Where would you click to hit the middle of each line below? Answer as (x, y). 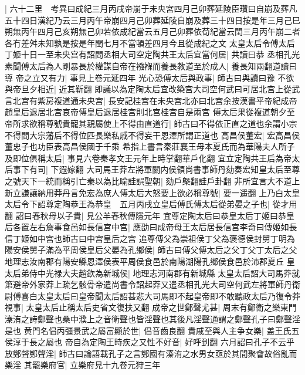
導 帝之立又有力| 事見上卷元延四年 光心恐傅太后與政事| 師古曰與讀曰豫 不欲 (150, 77)
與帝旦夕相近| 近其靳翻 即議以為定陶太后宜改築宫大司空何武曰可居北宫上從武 (152, 89)
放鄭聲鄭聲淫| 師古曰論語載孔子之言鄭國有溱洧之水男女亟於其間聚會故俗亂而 (151, 353)
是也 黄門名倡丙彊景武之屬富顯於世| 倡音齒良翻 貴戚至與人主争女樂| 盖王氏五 (152, 330)
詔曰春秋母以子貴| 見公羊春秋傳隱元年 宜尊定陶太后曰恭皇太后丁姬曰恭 (151, 215)
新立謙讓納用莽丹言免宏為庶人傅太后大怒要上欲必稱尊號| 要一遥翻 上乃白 (144, 192)
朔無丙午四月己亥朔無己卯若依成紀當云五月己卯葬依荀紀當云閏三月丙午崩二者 (152, 31)
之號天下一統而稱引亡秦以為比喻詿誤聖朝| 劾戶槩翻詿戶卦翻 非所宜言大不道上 (152, 180)
